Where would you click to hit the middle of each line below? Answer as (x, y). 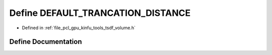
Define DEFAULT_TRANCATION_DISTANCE (100, 13)
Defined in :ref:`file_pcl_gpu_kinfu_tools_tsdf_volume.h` (79, 28)
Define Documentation (46, 42)
